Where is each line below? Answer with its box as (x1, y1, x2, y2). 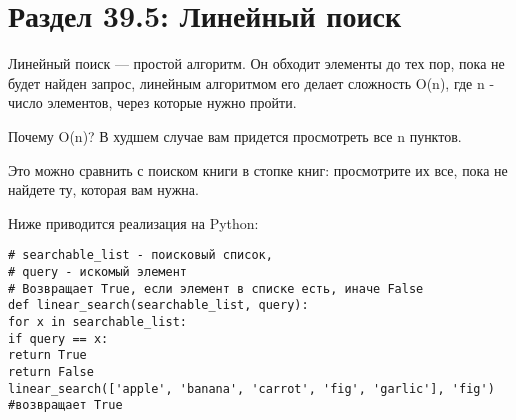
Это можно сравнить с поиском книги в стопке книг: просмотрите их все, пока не (8, 159, 508, 180)
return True (8, 348, 87, 363)
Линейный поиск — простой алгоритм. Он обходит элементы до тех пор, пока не (8, 53, 505, 74)
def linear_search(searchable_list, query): (8, 298, 309, 313)
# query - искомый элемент (8, 264, 187, 279)
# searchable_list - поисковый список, (8, 248, 273, 263)
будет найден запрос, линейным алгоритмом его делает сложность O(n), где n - (8, 72, 495, 93)
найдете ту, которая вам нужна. (8, 179, 199, 200)
